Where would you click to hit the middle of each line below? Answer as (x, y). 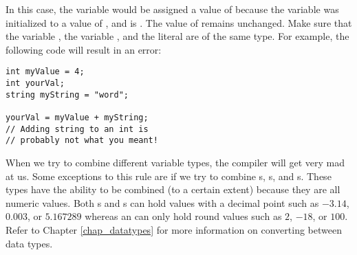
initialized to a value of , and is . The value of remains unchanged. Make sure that (179, 22)
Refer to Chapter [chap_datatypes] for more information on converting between (174, 229)
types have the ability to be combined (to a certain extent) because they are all (173, 189)
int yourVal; (35, 84)
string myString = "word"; (67, 95)
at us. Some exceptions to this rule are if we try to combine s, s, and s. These (169, 176)
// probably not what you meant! (82, 141)
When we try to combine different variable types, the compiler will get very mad (175, 162)
